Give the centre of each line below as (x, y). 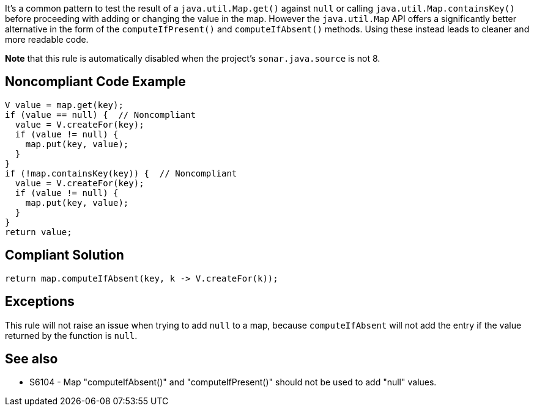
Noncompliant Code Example (95, 82)
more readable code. (47, 39)
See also (32, 358)
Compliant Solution (65, 255)
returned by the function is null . (71, 335)
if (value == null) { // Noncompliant (100, 115)
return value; (39, 232)
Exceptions (40, 302)
